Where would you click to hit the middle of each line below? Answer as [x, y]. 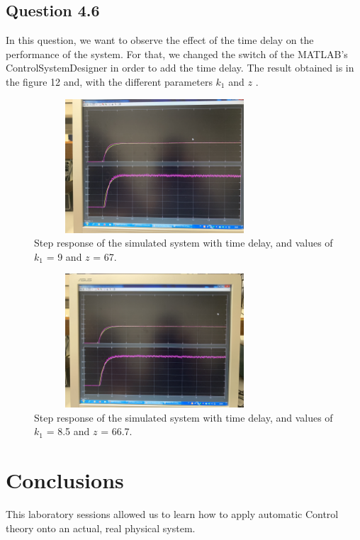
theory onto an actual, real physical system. [101, 528]
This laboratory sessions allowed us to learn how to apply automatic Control [172, 514]
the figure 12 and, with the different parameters [109, 81]
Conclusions [65, 480]
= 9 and [64, 256]
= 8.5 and [68, 431]
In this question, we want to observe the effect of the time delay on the [160, 40]
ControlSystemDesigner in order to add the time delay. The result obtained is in [180, 68]
